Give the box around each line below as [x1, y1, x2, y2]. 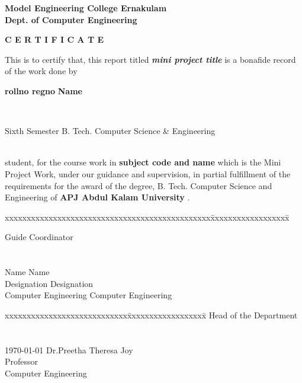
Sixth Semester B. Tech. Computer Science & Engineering [5, 125, 216, 137]
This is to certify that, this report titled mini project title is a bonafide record [5, 53, 296, 65]
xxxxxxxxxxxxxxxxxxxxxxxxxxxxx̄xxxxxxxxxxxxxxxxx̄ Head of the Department [5, 308, 298, 321]
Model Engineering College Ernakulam [5, 2, 167, 14]
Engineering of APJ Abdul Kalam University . [5, 191, 190, 203]
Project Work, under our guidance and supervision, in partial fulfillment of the [5, 167, 291, 180]
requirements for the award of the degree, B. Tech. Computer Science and [5, 179, 272, 191]
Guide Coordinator [5, 231, 73, 243]
